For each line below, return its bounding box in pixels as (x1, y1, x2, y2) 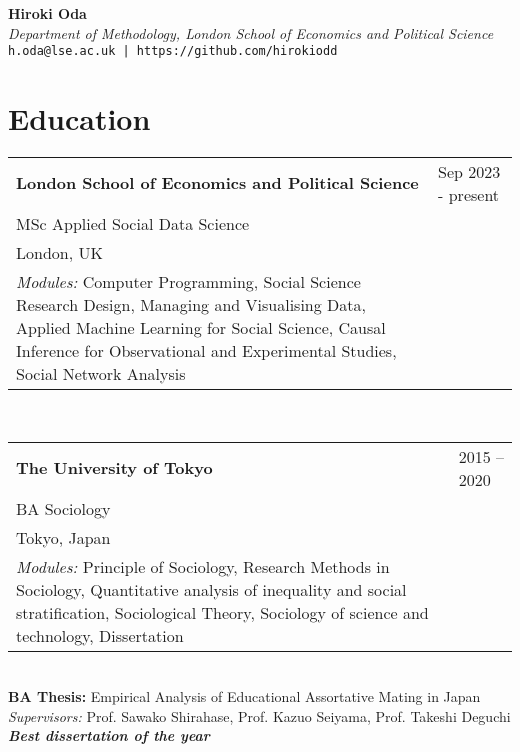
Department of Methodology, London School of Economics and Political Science (8, 22, 494, 43)
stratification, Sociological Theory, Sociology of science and (16, 600, 429, 624)
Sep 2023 (438, 159, 501, 183)
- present (438, 182, 500, 206)
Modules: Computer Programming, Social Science (16, 269, 361, 293)
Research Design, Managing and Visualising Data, (16, 292, 366, 316)
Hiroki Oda (8, 3, 87, 23)
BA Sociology (16, 496, 111, 520)
